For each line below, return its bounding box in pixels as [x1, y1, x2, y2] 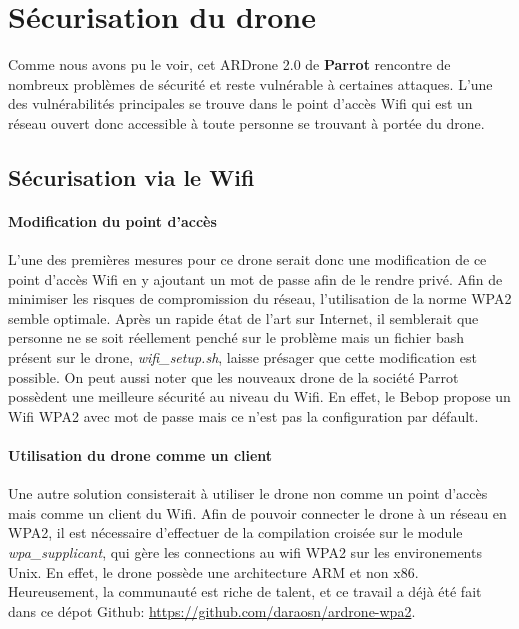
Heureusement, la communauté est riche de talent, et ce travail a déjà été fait [8, 581, 482, 602]
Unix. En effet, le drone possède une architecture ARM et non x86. [8, 561, 419, 582]
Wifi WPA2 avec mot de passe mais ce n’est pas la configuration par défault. [8, 405, 479, 426]
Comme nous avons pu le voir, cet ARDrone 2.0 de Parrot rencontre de [8, 54, 451, 75]
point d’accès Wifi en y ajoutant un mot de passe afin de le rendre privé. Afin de [8, 268, 503, 289]
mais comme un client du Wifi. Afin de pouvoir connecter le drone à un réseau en [8, 502, 507, 523]
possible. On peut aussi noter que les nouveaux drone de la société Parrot [8, 366, 459, 387]
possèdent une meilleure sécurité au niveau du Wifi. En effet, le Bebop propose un [8, 386, 511, 407]
